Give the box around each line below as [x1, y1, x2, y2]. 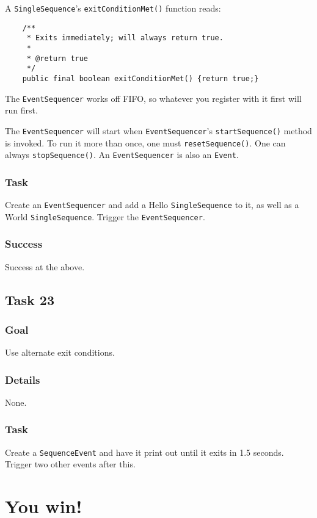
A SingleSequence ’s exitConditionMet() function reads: [5, 2, 221, 14]
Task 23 [5, 290, 54, 309]
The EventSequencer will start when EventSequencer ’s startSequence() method [5, 124, 312, 137]
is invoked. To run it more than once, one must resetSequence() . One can [5, 136, 286, 149]
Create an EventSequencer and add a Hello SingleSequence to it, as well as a [5, 198, 299, 211]
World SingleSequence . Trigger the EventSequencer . [5, 210, 205, 223]
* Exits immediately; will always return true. [26, 34, 224, 43]
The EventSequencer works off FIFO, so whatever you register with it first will [5, 92, 302, 104]
